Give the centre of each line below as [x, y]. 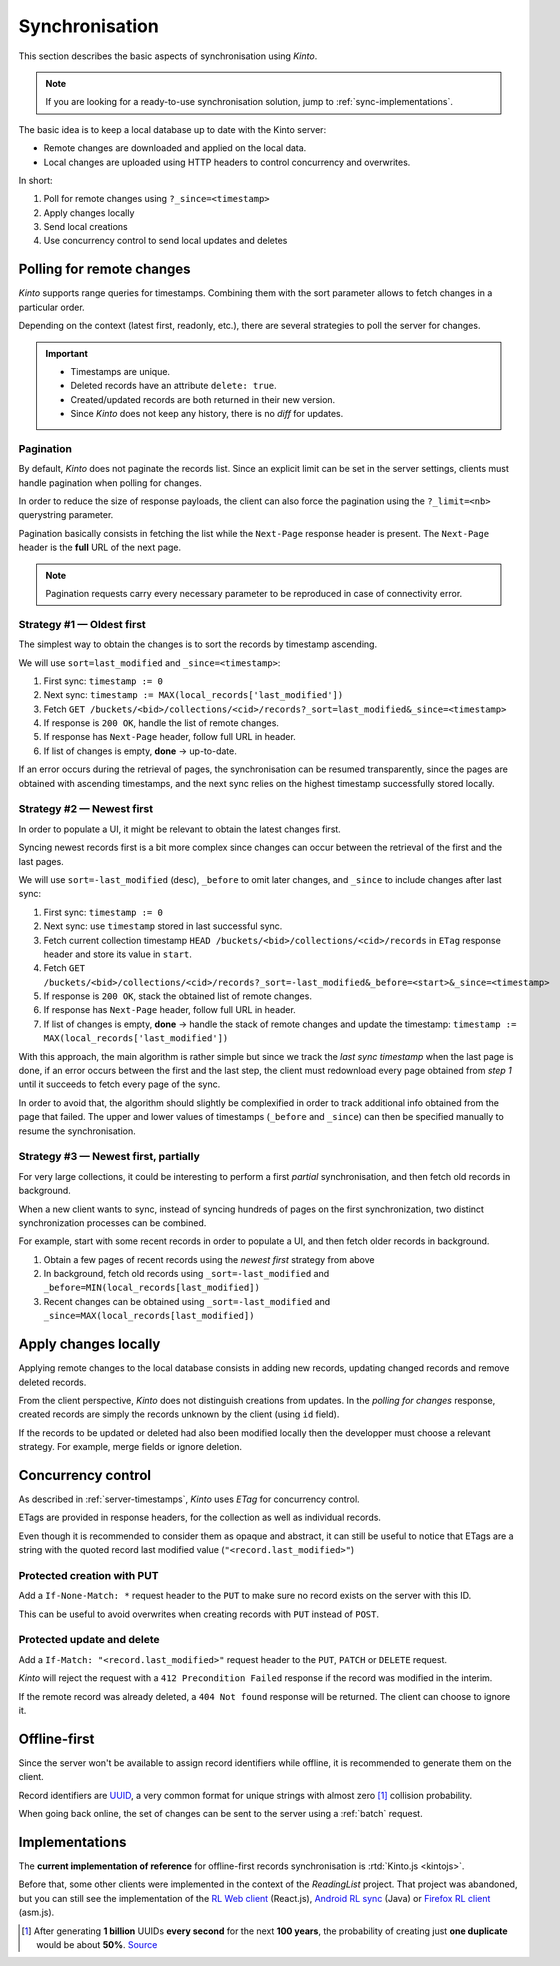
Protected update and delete [89, 1640]
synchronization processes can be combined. [112, 1222]
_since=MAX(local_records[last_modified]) [149, 1316]
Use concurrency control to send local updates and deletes [165, 241]
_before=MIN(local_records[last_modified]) [151, 1288]
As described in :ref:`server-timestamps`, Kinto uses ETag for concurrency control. [189, 1499]
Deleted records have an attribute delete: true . [173, 386]
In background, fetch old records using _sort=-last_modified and [186, 1274]
